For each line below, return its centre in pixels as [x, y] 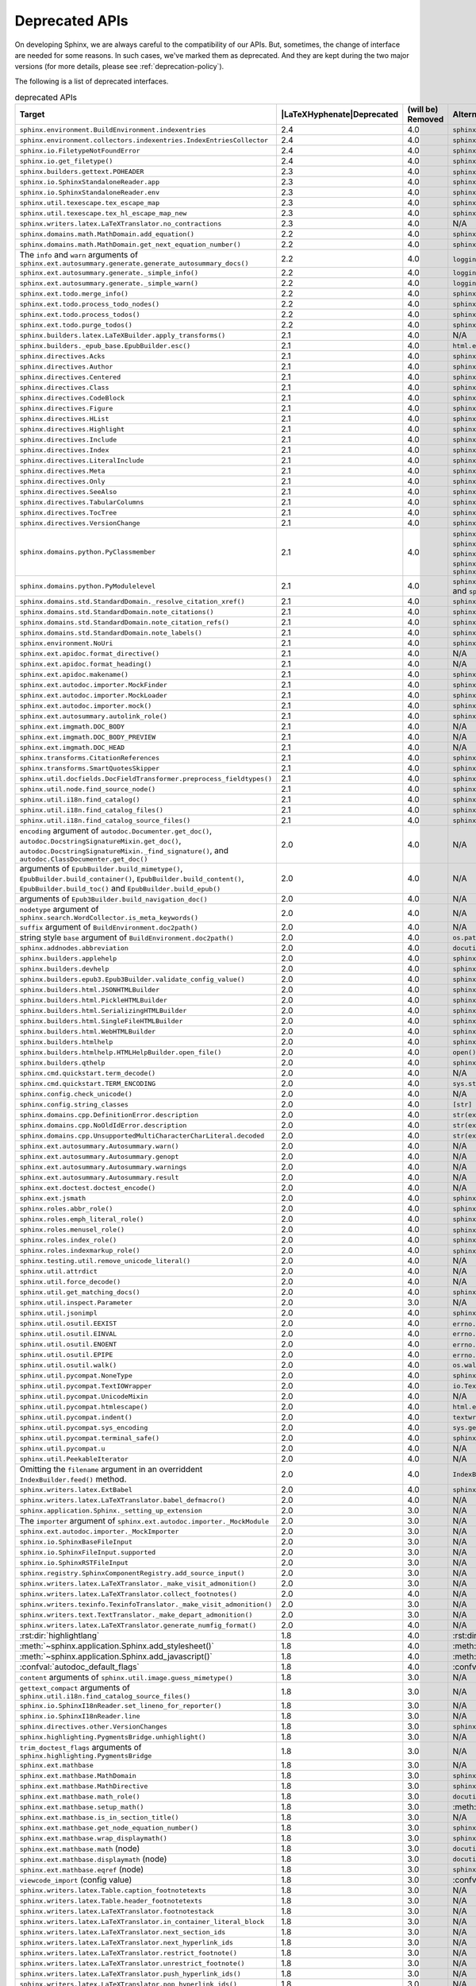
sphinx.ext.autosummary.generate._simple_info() [109, 273]
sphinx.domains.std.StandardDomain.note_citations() [117, 612]
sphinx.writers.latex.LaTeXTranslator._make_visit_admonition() [138, 1584]
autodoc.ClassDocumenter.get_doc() [84, 859]
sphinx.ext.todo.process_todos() [80, 314]
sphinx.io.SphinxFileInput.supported [88, 1552]
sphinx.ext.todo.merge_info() [74, 294]
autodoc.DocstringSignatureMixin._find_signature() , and [124, 851]
